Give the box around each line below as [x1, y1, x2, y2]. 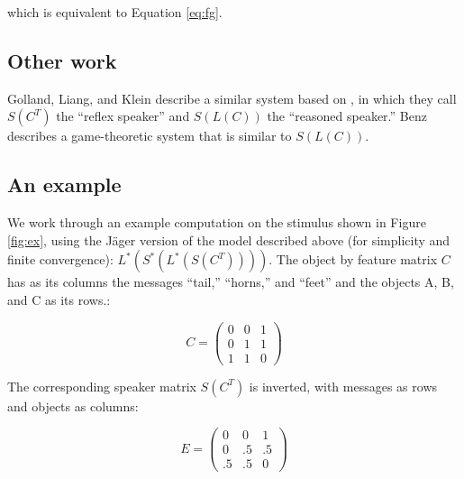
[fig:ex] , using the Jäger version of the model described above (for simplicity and [7, 230, 450, 249]
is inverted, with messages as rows [249, 376, 438, 395]
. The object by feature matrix [268, 250, 438, 269]
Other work [7, 46, 117, 74]
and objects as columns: [7, 396, 139, 415]
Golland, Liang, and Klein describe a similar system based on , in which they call [7, 88, 457, 107]
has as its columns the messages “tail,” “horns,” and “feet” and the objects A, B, [7, 272, 454, 291]
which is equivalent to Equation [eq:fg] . [7, 3, 223, 21]
